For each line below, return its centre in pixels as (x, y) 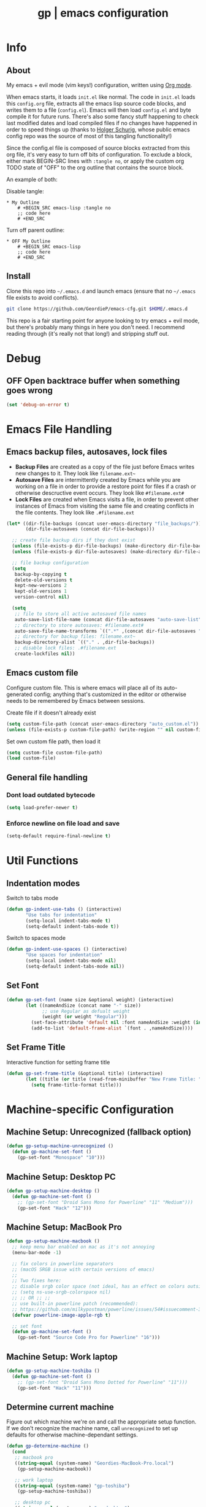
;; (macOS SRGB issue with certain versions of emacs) (83, 1269)
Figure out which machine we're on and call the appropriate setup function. (101, 1422)
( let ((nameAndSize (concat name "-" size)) (83, 1005)
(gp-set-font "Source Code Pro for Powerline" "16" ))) (89, 1338)
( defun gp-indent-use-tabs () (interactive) (64, 909)
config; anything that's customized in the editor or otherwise (110, 694)
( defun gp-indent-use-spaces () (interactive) (67, 949)
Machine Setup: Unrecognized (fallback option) (99, 1132)
